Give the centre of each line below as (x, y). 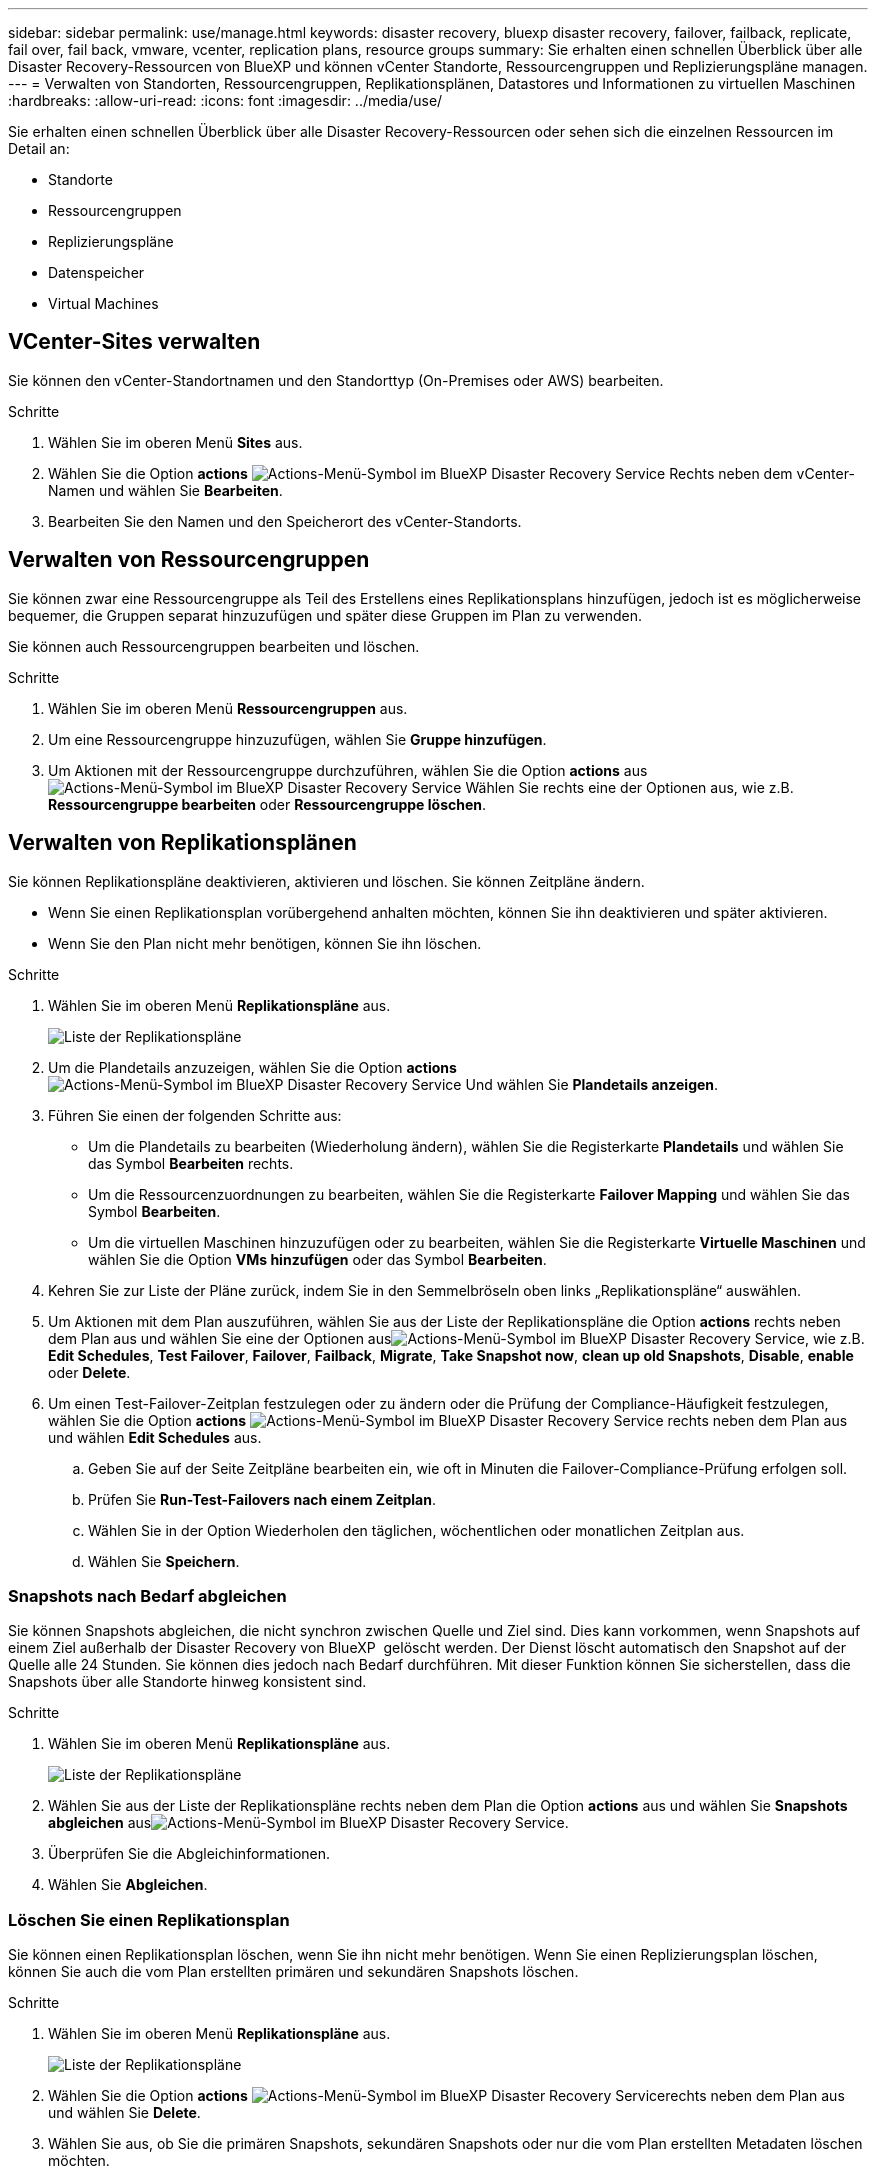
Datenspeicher (96, 272)
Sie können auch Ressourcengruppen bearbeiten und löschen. (214, 646)
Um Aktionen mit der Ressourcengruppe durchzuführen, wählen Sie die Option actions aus (348, 770)
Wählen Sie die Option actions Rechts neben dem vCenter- (451, 473)
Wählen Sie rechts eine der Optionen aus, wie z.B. (629, 787)
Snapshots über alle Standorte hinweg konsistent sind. (187, 1682)
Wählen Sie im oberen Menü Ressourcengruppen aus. (228, 708)
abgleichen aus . (308, 1823)
